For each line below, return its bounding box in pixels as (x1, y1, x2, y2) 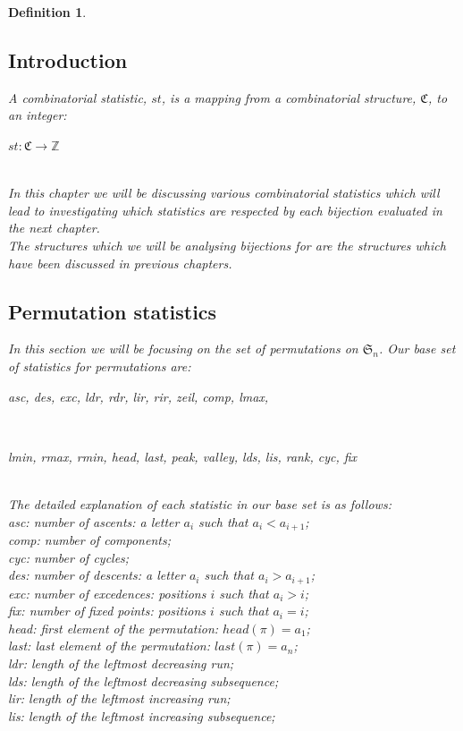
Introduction (8, 46, 128, 73)
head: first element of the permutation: (8, 618, 219, 637)
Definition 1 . (8, 3, 87, 21)
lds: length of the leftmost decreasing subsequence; (8, 671, 279, 690)
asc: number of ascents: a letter (8, 512, 180, 531)
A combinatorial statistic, (8, 88, 147, 106)
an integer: (8, 106, 67, 124)
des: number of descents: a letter (8, 565, 185, 584)
